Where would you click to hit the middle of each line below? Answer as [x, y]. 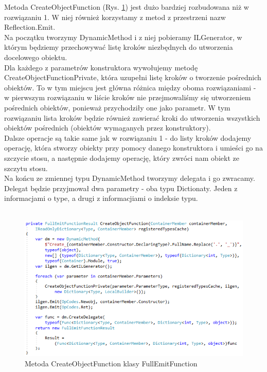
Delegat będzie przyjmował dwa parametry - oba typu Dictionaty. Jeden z [121, 188]
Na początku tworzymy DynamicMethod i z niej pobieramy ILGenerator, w [123, 37]
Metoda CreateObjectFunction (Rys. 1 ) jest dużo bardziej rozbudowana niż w [127, 7]
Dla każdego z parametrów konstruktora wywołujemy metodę [101, 67]
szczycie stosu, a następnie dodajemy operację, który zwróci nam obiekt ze [122, 157]
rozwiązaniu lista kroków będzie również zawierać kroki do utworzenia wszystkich [132, 117]
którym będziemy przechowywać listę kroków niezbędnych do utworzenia [119, 47]
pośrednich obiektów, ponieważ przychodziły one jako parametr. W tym [117, 107]
